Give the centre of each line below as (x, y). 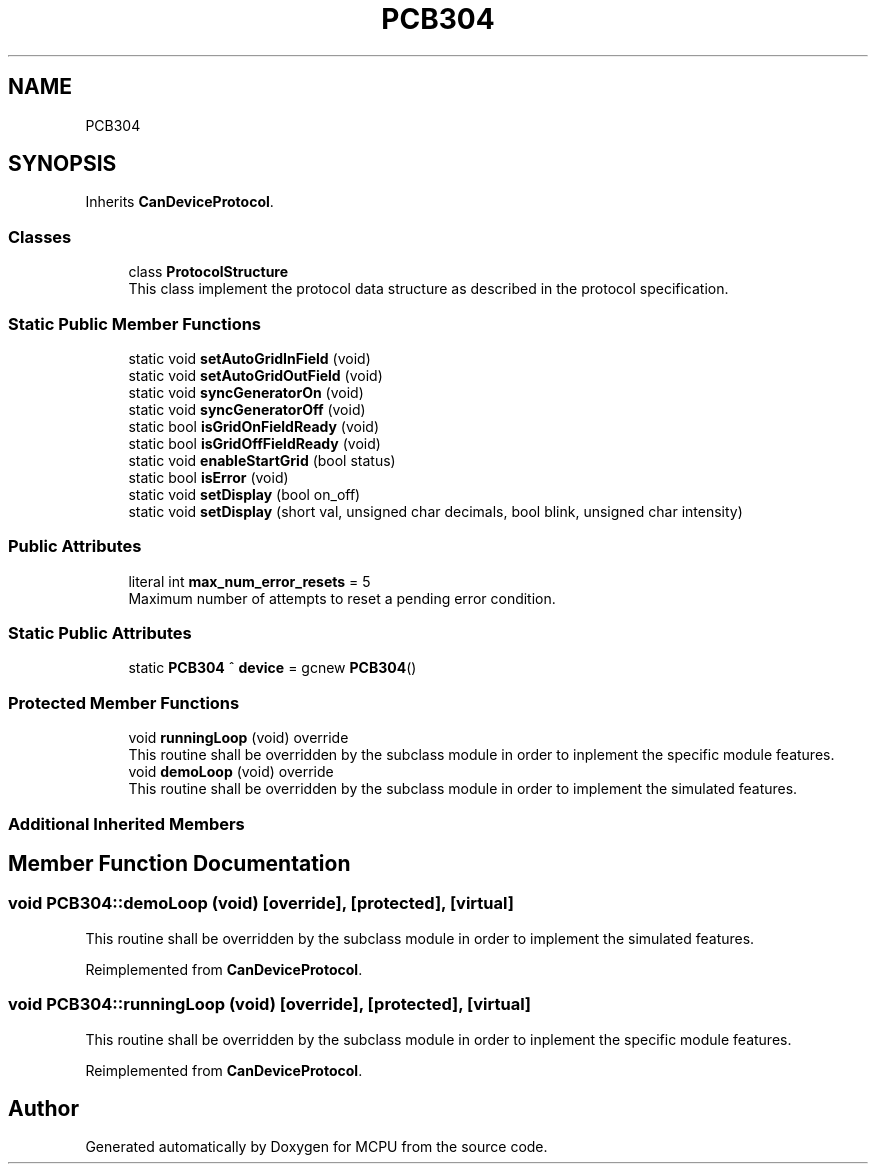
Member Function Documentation (179, 863)
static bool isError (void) (208, 477)
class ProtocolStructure (208, 272)
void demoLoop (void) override (231, 772)
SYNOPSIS (62, 164)
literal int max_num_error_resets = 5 (249, 581)
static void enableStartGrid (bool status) (262, 460)
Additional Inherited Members (126, 823)
